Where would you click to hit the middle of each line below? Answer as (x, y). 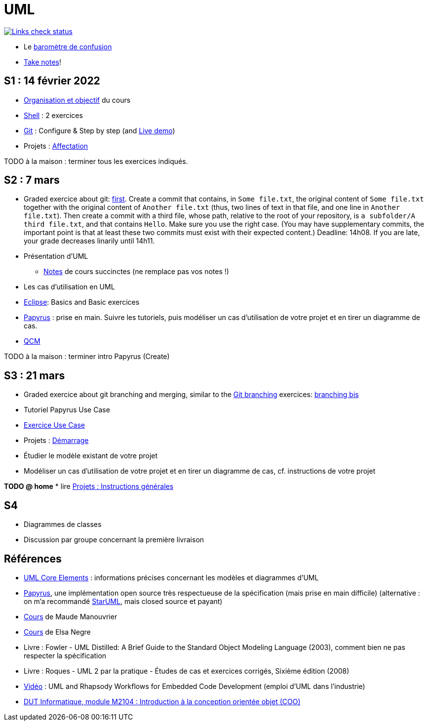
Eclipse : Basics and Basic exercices (82, 302)
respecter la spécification (65, 655)
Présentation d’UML (56, 256)
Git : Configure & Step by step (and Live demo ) (99, 130)
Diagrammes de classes (63, 524)
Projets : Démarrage (56, 441)
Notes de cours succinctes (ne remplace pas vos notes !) (136, 272)
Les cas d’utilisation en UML (69, 287)
